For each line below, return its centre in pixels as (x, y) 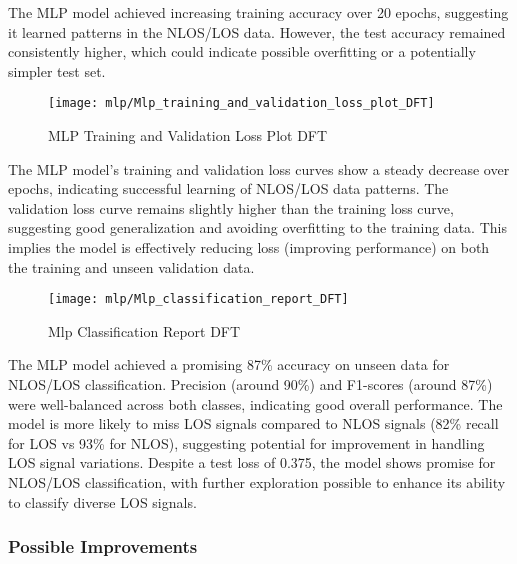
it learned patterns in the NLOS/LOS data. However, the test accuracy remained (257, 31)
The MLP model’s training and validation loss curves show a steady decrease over (259, 168)
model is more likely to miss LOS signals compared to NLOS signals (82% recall (253, 423)
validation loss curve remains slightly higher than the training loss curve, (231, 207)
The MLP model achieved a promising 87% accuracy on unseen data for (229, 364)
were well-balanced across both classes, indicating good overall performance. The (255, 403)
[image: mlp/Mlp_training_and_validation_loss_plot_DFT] (241, 103)
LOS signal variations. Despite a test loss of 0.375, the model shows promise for (252, 462)
